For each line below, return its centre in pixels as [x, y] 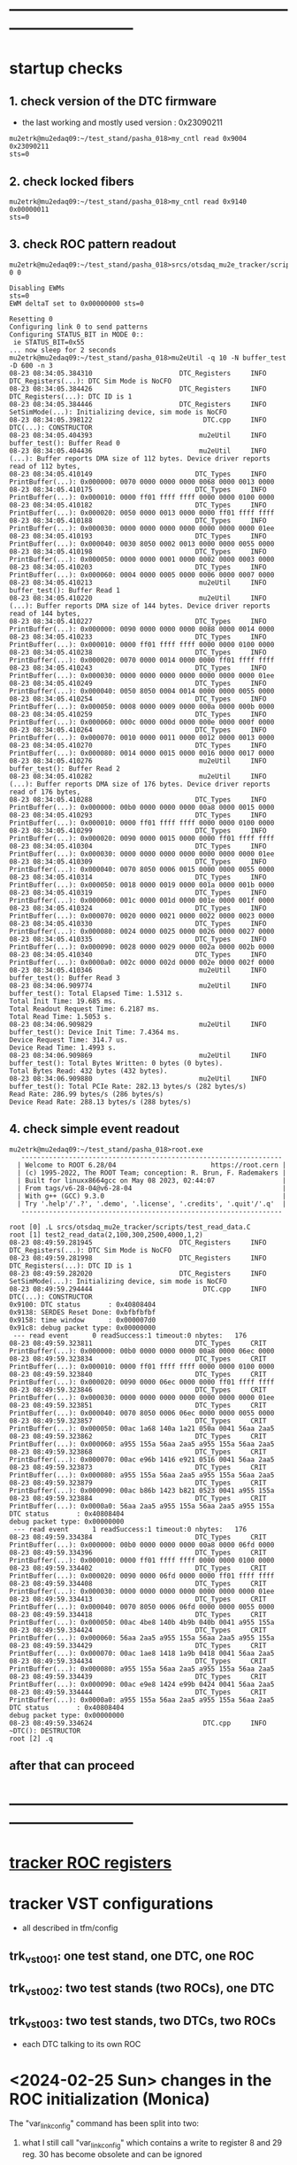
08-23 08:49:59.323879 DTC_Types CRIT [138, 1483]
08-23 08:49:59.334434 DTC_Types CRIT [138, 1661]
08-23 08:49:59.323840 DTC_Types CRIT [138, 1374]
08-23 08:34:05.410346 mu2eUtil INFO [138, 970]
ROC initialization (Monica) [110, 2099]
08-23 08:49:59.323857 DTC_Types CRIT [138, 1421]
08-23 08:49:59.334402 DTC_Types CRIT [138, 1568]
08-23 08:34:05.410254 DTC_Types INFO [138, 699]
